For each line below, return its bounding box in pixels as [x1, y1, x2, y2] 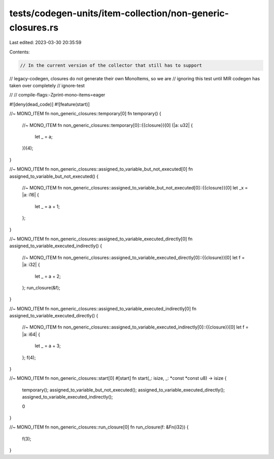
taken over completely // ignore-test [9, 83, 85, 89]
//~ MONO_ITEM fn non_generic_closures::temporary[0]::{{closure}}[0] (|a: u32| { [22, 122, 193, 128]
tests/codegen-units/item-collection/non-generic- [9, 8, 229, 19]
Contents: [9, 49, 30, 55]
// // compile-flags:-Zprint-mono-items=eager [9, 92, 106, 98]
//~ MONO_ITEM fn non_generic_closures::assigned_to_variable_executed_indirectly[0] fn [9, 305, 196, 312]
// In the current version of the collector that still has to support [20, 62, 202, 68]
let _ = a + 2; [35, 273, 61, 279]
